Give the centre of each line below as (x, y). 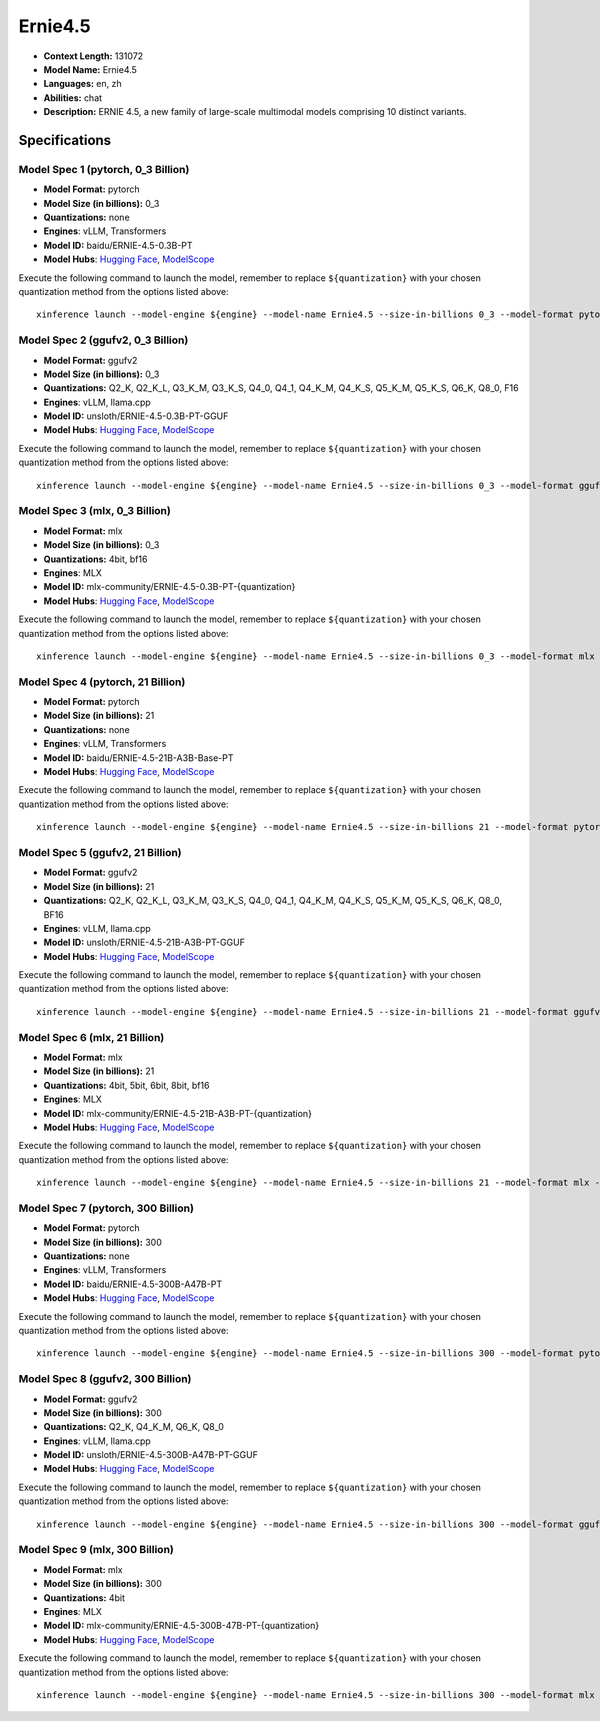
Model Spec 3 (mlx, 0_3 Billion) (95, 511)
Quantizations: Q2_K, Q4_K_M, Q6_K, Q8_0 (134, 1427)
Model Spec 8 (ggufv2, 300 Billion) (105, 1379)
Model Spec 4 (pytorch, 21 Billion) (102, 682)
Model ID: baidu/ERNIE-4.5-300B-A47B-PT (133, 1284)
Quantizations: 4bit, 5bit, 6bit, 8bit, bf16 (126, 1085)
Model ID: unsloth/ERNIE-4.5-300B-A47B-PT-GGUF (151, 1455)
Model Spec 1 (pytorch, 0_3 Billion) (104, 169)
